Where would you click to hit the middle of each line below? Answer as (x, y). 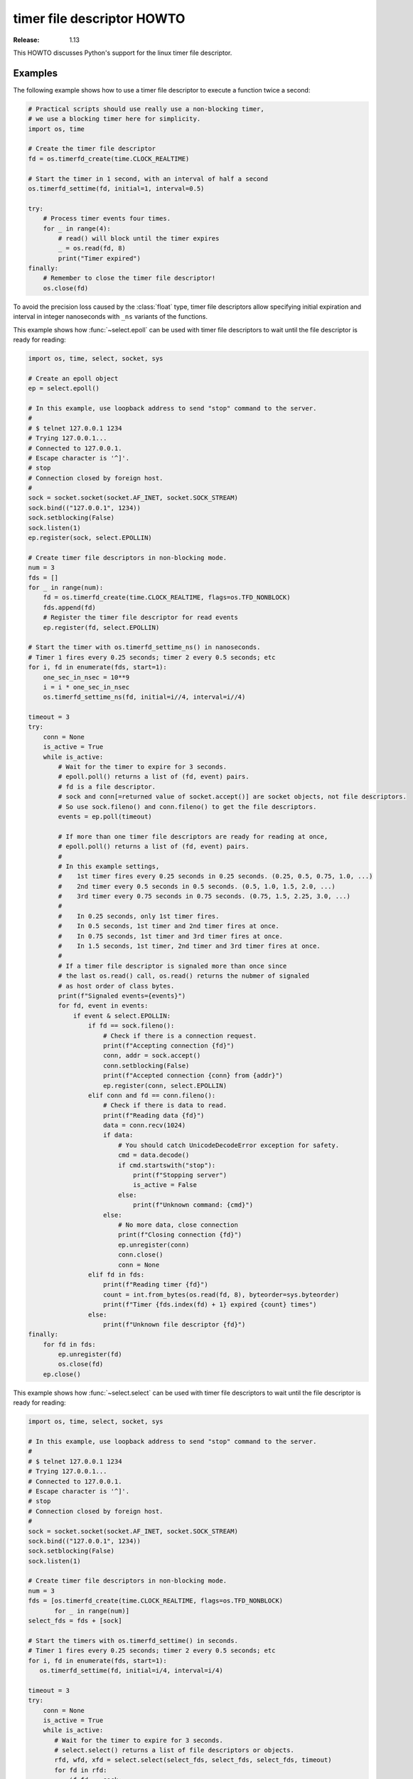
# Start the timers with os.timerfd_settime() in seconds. (133, 1641)
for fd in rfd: (81, 1770)
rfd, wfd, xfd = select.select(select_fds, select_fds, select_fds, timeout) (193, 1760)
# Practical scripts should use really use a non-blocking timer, (146, 109)
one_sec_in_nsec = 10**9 (86, 677)
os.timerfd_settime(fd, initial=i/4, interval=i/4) (131, 1670)
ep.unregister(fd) (90, 1355)
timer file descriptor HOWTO (99, 19)
